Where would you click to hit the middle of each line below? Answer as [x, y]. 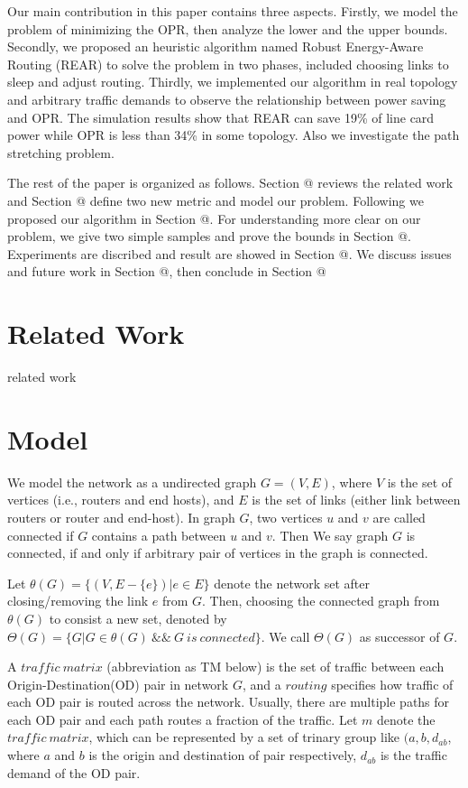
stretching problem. [61, 152]
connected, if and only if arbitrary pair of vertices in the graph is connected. [218, 553]
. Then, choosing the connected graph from [321, 601]
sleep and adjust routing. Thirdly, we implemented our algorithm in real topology [233, 82]
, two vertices [286, 517]
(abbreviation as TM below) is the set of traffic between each [275, 667]
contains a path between [159, 535]
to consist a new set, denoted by [138, 618]
